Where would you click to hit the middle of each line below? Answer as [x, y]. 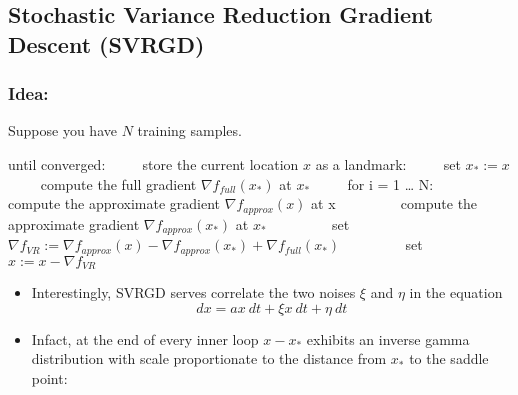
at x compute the [394, 203]
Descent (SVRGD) [106, 43]
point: [49, 377]
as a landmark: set [388, 163]
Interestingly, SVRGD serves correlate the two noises [193, 291]
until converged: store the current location [153, 163]
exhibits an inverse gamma [388, 338]
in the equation [456, 291]
